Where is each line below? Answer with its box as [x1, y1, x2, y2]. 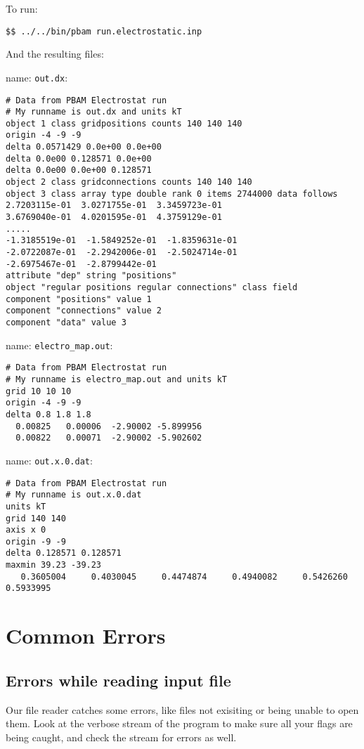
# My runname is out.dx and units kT [6, 107, 182, 117]
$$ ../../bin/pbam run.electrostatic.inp [6, 26, 202, 37]
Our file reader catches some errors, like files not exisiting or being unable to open [6, 702, 359, 717]
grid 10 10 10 [6, 386, 72, 396]
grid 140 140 [6, 513, 66, 523]
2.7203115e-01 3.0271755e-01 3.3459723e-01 [6, 200, 222, 211]
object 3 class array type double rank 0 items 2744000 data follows [6, 188, 338, 199]
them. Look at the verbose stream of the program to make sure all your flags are [6, 716, 353, 731]
